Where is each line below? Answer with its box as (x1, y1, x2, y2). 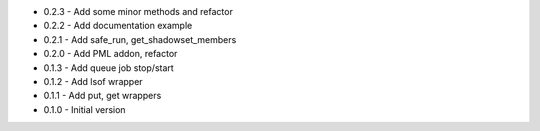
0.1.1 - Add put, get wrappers (43, 90, 162, 102)
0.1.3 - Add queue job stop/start (43, 61, 174, 74)
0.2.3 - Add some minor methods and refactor (43, 6, 234, 17)
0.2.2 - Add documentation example (43, 20, 193, 32)
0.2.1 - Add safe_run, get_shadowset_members (43, 33, 237, 45)
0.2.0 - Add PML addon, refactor (43, 48, 178, 60)
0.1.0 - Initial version (43, 103, 126, 115)
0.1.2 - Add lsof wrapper (43, 75, 144, 87)
